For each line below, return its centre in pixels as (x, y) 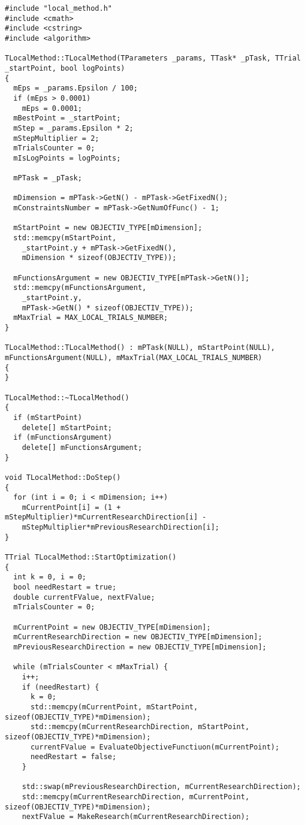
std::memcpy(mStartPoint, (65, 238)
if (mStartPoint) (48, 417)
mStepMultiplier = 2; (56, 138)
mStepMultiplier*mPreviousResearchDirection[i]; (120, 528)
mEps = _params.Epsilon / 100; (76, 88)
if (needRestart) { (61, 687)
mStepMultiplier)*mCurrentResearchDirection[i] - (106, 517)
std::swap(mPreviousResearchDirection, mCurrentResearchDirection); (161, 787)
